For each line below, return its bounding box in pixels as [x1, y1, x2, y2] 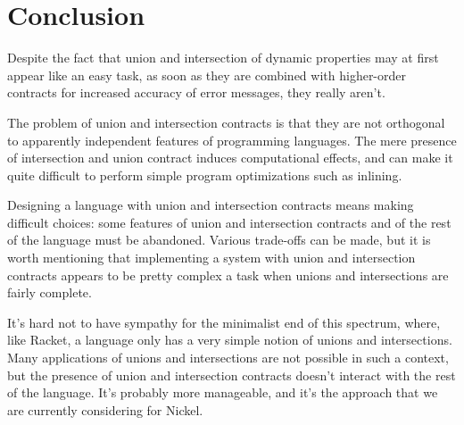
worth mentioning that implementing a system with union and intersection [7, 248, 416, 267]
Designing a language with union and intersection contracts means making [7, 196, 414, 214]
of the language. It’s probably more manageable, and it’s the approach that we [7, 383, 438, 402]
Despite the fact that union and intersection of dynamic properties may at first [7, 48, 439, 67]
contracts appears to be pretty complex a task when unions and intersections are [7, 265, 449, 284]
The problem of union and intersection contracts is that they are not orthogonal [7, 112, 445, 131]
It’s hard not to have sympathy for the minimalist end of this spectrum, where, [7, 312, 441, 331]
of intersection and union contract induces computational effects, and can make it [7, 148, 453, 167]
